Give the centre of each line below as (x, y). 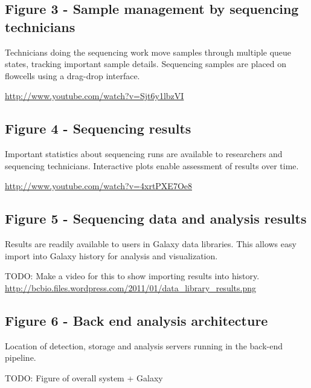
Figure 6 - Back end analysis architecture (136, 320)
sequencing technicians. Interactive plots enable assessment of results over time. (152, 165)
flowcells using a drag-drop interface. (72, 75)
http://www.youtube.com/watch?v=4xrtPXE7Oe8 (99, 186)
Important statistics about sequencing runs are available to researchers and (144, 154)
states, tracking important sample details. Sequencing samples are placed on (146, 64)
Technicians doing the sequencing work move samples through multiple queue (148, 52)
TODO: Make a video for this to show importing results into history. (132, 276)
